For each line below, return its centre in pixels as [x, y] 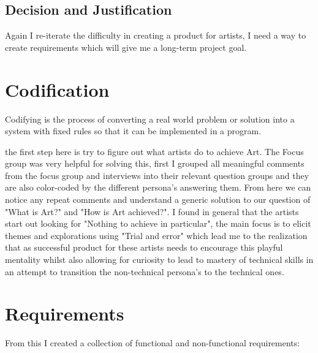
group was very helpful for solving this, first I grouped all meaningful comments [155, 163]
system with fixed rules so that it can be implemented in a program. [133, 131]
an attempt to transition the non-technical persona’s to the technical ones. [145, 271]
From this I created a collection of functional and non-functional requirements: [153, 343]
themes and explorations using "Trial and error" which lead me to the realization [156, 235]
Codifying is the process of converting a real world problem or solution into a [150, 119]
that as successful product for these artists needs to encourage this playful [144, 247]
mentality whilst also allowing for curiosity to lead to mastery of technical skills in [159, 260]
